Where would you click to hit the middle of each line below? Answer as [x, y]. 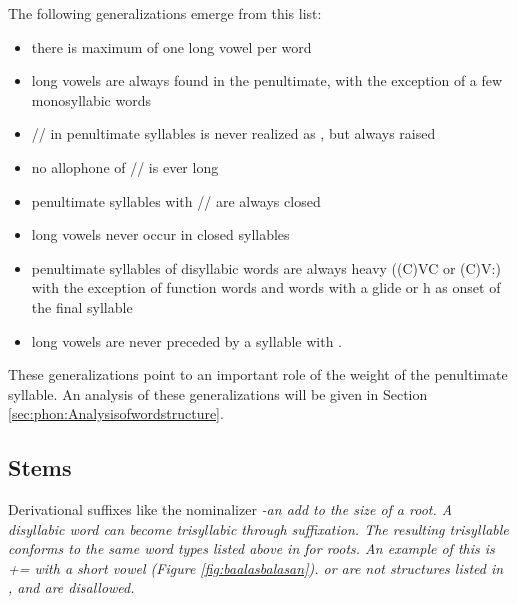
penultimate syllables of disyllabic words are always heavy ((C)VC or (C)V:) [266, 267]
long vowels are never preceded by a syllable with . [186, 340]
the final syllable [82, 306]
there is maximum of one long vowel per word [171, 46]
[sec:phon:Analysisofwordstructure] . [116, 413]
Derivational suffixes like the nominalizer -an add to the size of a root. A [230, 509]
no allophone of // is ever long [125, 166]
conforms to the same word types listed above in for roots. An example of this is [251, 548]
